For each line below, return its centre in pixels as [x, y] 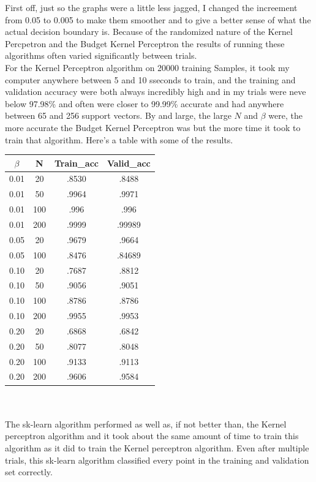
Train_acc [76, 163]
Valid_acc [129, 163]
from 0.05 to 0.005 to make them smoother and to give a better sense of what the [158, 19]
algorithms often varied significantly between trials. [101, 55]
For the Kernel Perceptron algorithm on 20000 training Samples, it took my [147, 67]
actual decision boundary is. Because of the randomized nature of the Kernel [149, 32]
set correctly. [29, 472]
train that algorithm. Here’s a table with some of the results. [119, 139]
